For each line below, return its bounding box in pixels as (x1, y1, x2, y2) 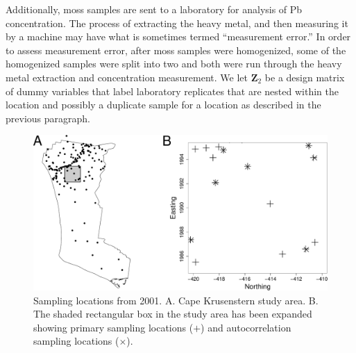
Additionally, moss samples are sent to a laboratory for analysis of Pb (6, 2, 303, 16)
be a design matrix (264, 69, 345, 84)
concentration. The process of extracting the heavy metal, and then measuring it (6, 15, 348, 30)
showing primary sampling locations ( (33, 320, 194, 334)
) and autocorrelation (201, 320, 291, 334)
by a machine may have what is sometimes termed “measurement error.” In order (6, 29, 351, 44)
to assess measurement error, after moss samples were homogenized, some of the (6, 42, 346, 57)
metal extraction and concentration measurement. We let (6, 69, 248, 84)
